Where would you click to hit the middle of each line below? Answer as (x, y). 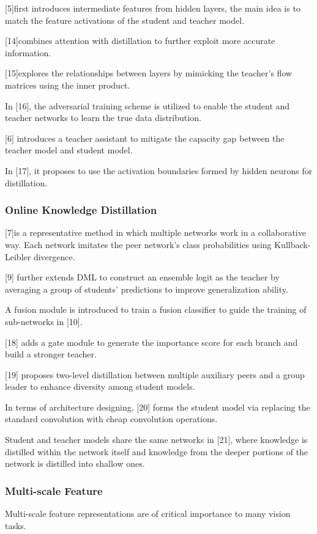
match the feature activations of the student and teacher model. (125, 20)
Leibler (18, 256)
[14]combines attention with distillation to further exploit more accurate (140, 41)
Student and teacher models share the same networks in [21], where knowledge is (156, 440)
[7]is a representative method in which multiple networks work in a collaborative (155, 232)
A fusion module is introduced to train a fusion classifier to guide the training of (156, 309)
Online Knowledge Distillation (81, 210)
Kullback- (293, 244)
